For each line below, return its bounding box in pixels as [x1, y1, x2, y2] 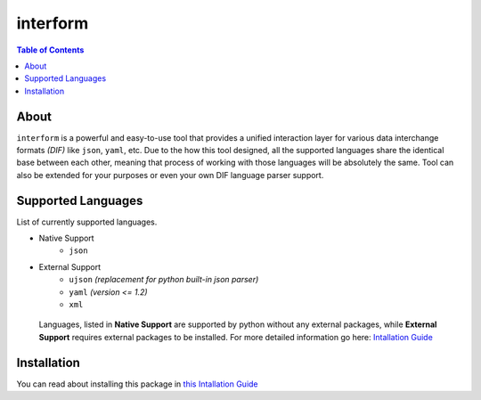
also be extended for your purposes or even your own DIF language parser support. [16, 169, 324, 180]
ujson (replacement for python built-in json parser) [69, 274, 259, 285]
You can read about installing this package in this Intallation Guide [16, 379, 258, 389]
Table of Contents [16, 45, 85, 55]
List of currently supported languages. [16, 216, 158, 227]
